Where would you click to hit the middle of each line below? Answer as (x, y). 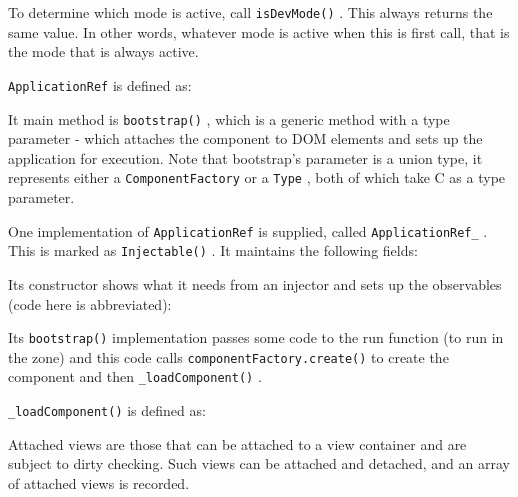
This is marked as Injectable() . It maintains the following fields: (213, 250)
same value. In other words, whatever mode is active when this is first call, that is (259, 31)
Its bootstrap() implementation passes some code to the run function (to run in (256, 337)
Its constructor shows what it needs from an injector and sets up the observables (255, 283)
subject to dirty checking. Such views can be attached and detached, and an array (259, 463)
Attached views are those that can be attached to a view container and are (237, 443)
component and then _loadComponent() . (135, 376)
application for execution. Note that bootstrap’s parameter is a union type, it (245, 157)
